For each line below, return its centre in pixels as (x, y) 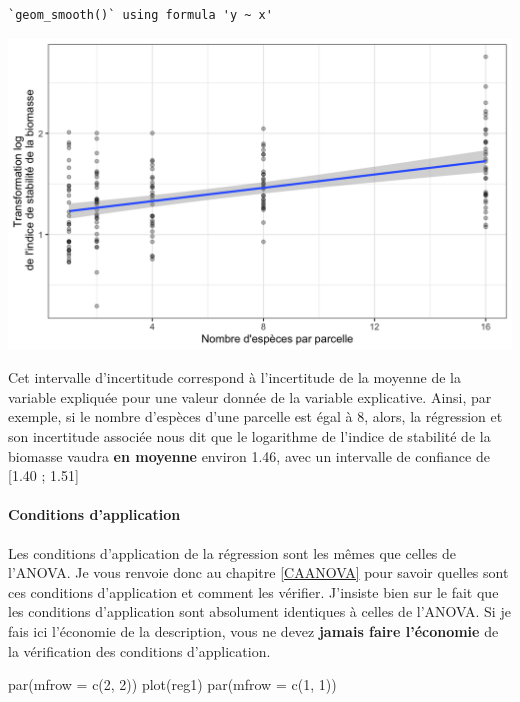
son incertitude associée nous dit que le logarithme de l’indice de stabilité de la (249, 436)
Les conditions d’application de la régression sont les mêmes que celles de (232, 552)
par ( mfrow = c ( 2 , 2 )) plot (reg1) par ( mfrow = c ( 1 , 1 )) (172, 684)
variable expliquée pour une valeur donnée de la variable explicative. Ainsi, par (250, 396)
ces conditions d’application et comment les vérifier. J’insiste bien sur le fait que (253, 591)
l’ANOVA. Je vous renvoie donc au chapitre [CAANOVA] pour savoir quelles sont (258, 572)
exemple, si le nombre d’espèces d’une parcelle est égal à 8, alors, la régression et (255, 416)
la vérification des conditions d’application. (139, 650)
